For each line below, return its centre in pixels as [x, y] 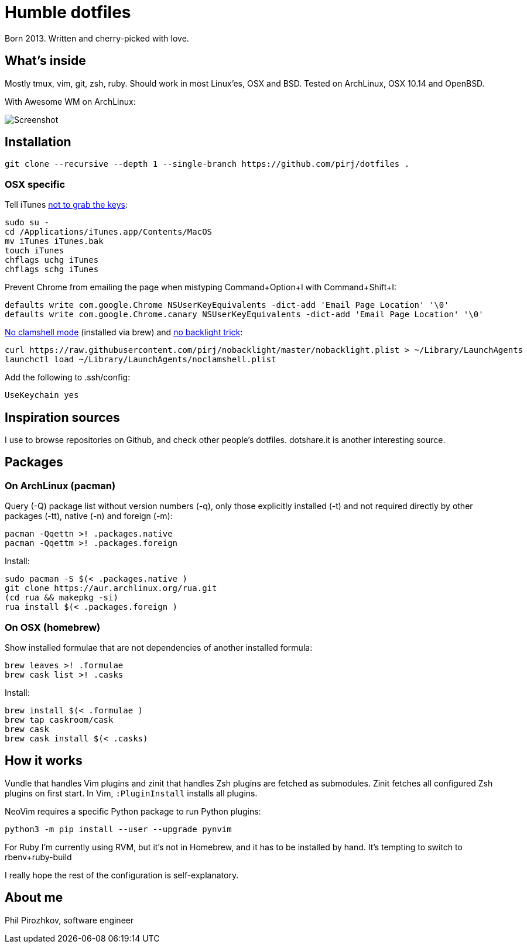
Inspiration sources [62, 417]
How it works [44, 761]
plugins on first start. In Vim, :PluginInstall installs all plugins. [131, 793]
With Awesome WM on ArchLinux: [70, 101]
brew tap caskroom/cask [59, 720]
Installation [38, 142]
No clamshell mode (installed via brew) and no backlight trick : [124, 332]
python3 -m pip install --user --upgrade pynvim [118, 829]
